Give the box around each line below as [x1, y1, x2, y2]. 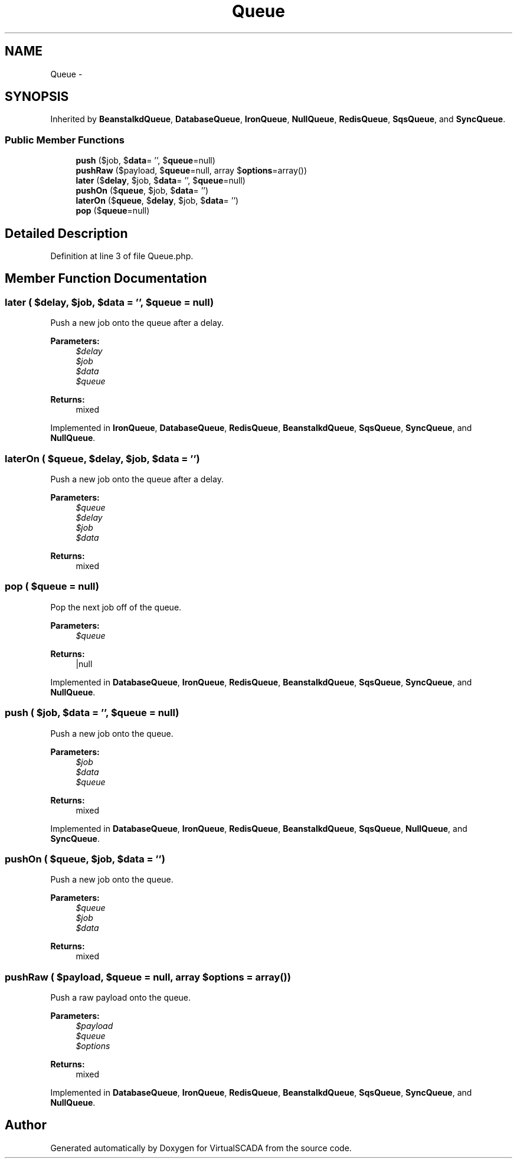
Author [5, 1118, 47, 1133]
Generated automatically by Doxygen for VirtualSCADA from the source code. [50, 1142, 352, 1153]
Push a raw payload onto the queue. [50, 992, 191, 1002]
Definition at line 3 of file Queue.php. [50, 251, 194, 262]
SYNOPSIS [5, 89, 69, 104]
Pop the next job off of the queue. [50, 602, 182, 612]
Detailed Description [5, 226, 128, 241]
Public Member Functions [5, 133, 125, 146]
